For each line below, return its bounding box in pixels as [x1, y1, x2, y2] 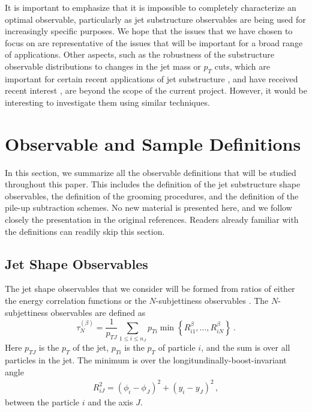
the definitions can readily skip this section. [5, 225, 165, 237]
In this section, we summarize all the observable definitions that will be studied [5, 166, 296, 178]
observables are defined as [50, 306, 146, 318]
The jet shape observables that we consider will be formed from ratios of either [5, 282, 295, 295]
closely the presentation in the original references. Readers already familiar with [5, 213, 299, 226]
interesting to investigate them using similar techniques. [5, 95, 210, 108]
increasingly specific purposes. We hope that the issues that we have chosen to [5, 25, 293, 37]
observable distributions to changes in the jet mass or [5, 59, 201, 72]
